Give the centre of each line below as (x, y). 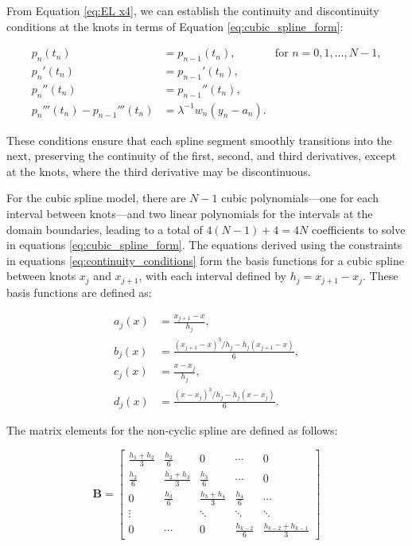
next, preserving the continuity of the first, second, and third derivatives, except (202, 156)
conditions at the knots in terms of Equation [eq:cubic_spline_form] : (175, 26)
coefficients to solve (358, 229)
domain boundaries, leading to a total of (105, 229)
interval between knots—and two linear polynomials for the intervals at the (190, 214)
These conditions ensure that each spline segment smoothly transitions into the (199, 140)
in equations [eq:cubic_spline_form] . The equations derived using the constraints (204, 245)
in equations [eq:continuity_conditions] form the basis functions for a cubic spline (205, 260)
